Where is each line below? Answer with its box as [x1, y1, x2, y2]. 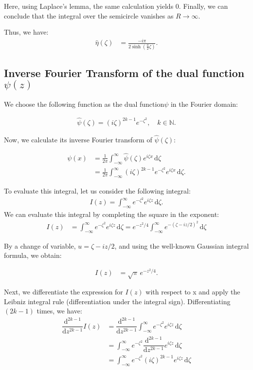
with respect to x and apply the [145, 287, 240, 297]
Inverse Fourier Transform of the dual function [4, 65, 245, 80]
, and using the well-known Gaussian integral [114, 240, 249, 251]
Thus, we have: [4, 27, 49, 37]
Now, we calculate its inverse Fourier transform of [4, 134, 152, 144]
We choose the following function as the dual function [4, 98, 164, 109]
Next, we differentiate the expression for [4, 287, 123, 297]
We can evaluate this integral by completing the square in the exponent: [4, 209, 219, 219]
